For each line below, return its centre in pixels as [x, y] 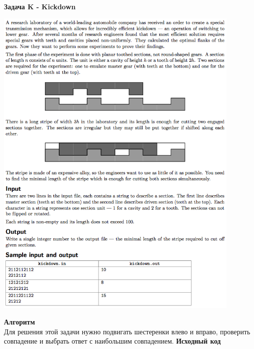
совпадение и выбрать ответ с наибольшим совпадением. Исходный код [113, 341]
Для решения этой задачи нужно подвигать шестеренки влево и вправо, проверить [127, 331]
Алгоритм [20, 321]
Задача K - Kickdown [40, 6]
